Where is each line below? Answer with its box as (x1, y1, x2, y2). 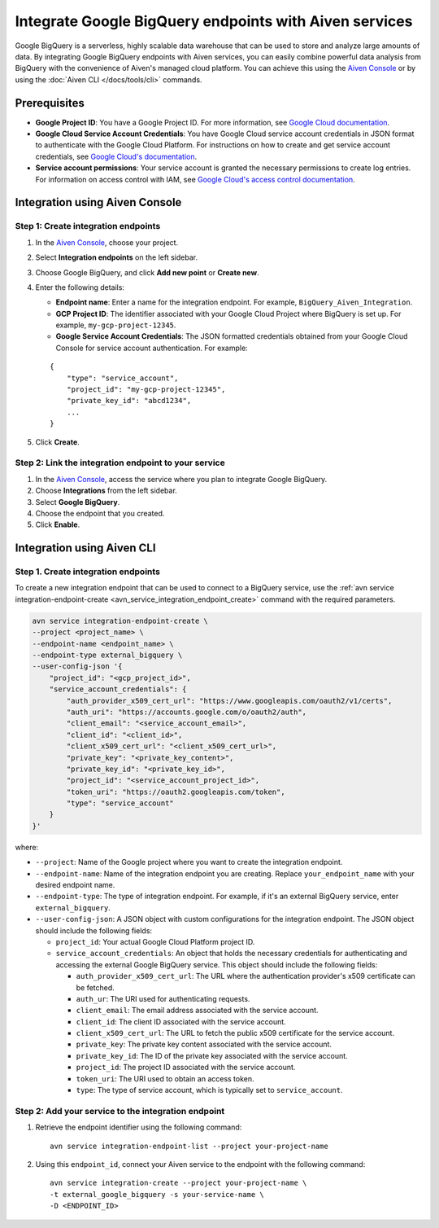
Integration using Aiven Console (15, 195, 182, 209)
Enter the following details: (35, 282, 125, 292)
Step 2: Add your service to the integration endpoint (15, 1105, 225, 1116)
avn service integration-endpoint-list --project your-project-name (50, 1141, 328, 1151)
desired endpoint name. (35, 880, 115, 890)
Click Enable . (35, 520, 80, 529)
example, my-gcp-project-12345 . (55, 320, 176, 330)
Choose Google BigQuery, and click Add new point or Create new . (35, 267, 259, 277)
